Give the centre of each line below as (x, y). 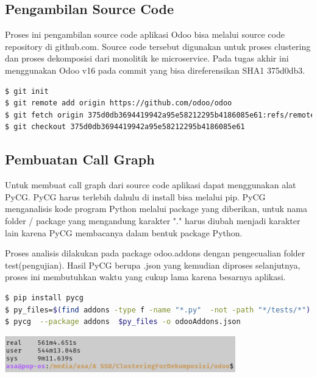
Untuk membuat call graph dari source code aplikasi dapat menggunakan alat (151, 185)
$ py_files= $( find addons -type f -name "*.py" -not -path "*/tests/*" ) (158, 310)
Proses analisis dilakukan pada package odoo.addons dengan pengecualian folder (155, 253)
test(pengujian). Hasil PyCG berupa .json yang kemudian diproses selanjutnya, (153, 265)
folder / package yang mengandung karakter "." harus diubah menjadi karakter (153, 220)
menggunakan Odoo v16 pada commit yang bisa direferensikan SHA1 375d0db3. (155, 70)
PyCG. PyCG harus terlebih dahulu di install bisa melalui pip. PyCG (135, 196)
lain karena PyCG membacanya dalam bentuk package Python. (124, 232)
